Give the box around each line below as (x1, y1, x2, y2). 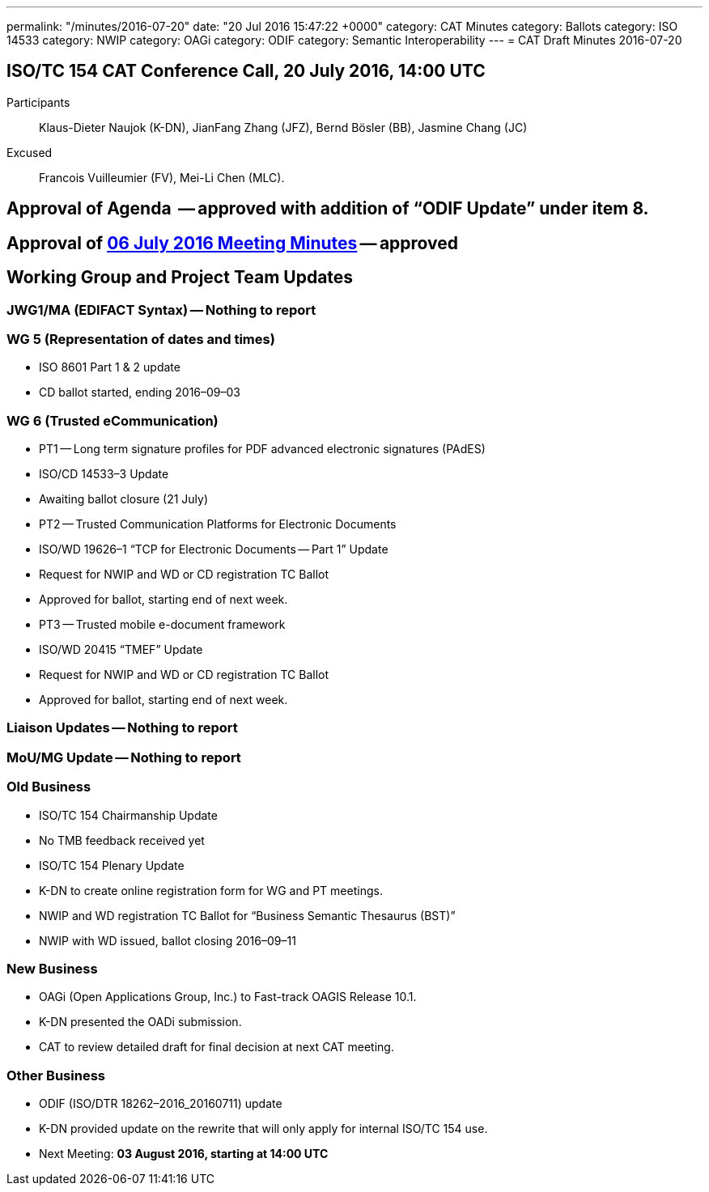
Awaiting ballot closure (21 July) (39, 492, 209, 507)
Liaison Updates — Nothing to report (6, 719, 238, 736)
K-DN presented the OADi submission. (39, 1015, 242, 1029)
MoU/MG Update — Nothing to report (6, 749, 241, 766)
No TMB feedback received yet (39, 833, 205, 847)
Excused (6, 145, 53, 159)
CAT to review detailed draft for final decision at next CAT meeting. (39, 1040, 394, 1054)
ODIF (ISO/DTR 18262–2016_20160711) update (39, 1097, 282, 1111)
